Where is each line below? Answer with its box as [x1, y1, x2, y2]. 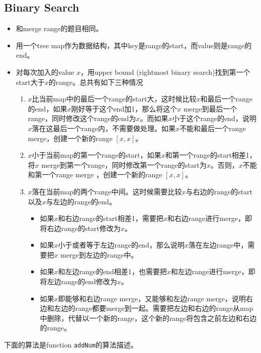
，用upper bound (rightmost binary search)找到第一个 [80, 66, 250, 77]
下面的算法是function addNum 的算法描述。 [4, 339, 138, 350]
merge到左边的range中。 [60, 249, 138, 260]
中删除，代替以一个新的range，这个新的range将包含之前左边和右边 [40, 312, 257, 323]
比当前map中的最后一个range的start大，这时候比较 [32, 93, 197, 104]
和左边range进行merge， [170, 266, 248, 277]
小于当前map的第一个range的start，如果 [32, 150, 161, 160]
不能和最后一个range [180, 123, 246, 133]
